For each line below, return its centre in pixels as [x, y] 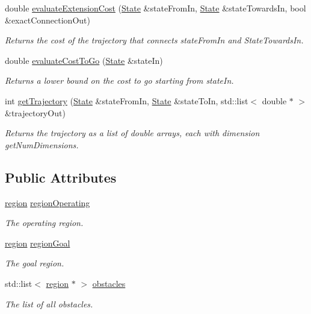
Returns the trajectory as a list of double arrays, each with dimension [132, 133]
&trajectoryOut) [35, 112]
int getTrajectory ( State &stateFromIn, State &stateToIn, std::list [127, 100]
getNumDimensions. [42, 144]
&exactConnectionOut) [48, 20]
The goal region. [35, 263]
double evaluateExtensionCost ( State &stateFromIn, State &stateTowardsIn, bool [155, 8]
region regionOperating [48, 202]
